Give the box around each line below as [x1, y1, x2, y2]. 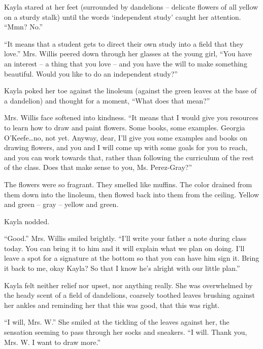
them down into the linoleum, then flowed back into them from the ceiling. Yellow [4, 189, 259, 199]
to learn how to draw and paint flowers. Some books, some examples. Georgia [4, 122, 245, 132]
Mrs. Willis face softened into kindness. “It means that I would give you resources [4, 112, 258, 123]
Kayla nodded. [4, 216, 50, 226]
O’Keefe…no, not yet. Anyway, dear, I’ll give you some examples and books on [4, 132, 248, 143]
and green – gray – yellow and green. [4, 199, 119, 210]
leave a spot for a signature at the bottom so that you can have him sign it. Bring [4, 253, 259, 263]
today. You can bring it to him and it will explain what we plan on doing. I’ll [4, 242, 245, 253]
